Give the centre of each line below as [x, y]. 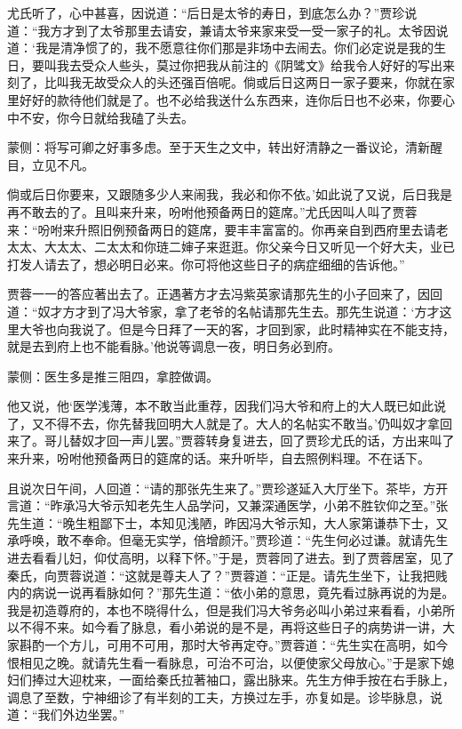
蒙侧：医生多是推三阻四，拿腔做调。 [113, 376]
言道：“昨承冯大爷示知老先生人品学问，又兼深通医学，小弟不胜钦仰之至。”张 [228, 505]
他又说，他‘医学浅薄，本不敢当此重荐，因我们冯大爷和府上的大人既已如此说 [227, 406]
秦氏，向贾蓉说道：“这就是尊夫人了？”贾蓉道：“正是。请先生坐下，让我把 [221, 575]
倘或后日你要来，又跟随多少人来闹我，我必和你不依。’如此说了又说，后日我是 [230, 194]
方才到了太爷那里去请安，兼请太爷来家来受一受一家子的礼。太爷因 [243, 30]
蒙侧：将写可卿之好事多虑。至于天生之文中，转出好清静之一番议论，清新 [219, 147]
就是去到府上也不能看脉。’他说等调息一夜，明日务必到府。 [174, 346]
